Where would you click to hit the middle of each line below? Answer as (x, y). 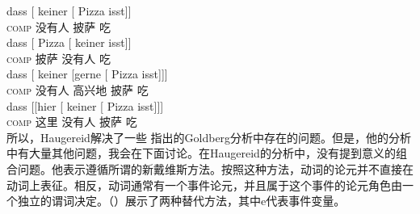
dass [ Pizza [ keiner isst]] (69, 42)
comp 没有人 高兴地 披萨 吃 (78, 89)
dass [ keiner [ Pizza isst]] (69, 10)
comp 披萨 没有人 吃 (59, 58)
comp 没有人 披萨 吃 (59, 26)
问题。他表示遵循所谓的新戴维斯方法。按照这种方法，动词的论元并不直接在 (215, 168)
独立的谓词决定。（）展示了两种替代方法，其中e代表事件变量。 (181, 201)
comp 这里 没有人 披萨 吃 (72, 122)
